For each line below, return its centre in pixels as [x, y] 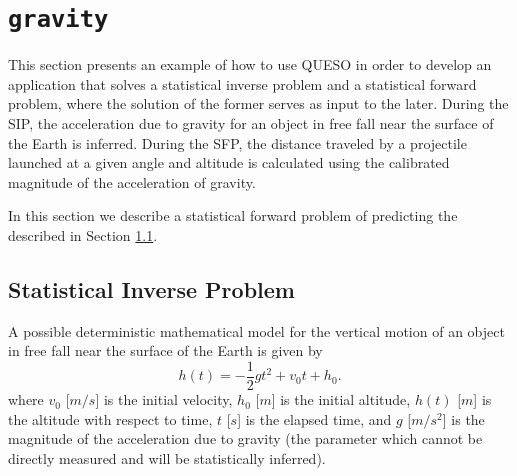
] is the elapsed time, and [314, 418]
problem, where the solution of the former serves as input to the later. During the [258, 103]
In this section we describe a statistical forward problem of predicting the [233, 215]
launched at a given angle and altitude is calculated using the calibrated [229, 162]
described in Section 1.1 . [83, 235]
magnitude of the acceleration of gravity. [132, 181]
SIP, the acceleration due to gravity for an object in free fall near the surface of [251, 123]
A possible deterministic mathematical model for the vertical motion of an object [256, 330]
